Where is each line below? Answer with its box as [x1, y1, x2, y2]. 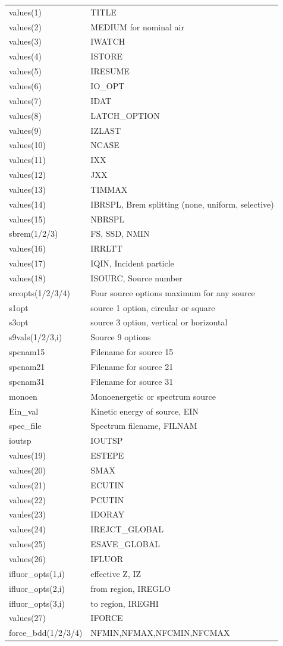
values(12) [9, 168, 46, 181]
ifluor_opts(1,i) [9, 567, 65, 579]
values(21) [9, 478, 46, 491]
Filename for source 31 [90, 375, 174, 387]
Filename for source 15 [90, 346, 174, 358]
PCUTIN [90, 493, 124, 506]
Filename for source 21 [90, 360, 174, 372]
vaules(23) [9, 508, 46, 520]
